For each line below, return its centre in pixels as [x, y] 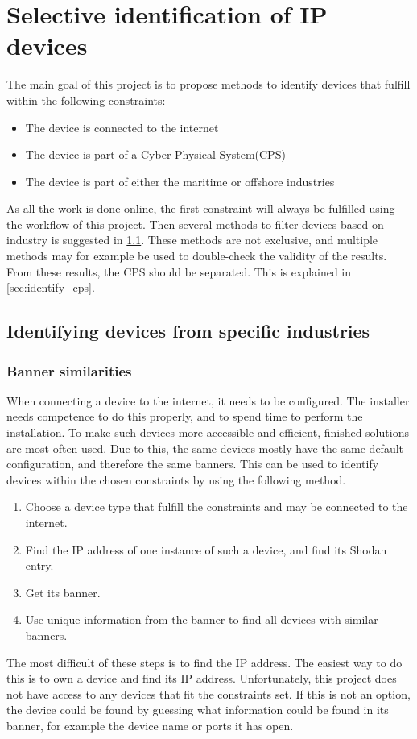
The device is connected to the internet [122, 127]
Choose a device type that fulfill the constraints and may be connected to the [217, 507]
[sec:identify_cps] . [51, 287]
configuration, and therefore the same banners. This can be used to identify [193, 464]
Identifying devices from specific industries [188, 331]
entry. [39, 565]
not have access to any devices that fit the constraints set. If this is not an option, [208, 693]
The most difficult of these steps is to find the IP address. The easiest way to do [204, 662]
